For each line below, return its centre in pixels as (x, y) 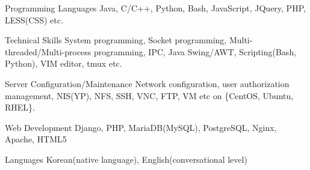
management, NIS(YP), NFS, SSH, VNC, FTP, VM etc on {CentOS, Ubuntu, (149, 95)
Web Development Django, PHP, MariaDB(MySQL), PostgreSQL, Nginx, (141, 127)
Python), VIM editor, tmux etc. (64, 63)
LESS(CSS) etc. (34, 20)
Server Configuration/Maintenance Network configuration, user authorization (147, 83)
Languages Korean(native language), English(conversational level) (126, 159)
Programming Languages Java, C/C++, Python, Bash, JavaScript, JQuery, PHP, (155, 8)
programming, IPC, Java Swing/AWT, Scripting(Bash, (195, 51)
